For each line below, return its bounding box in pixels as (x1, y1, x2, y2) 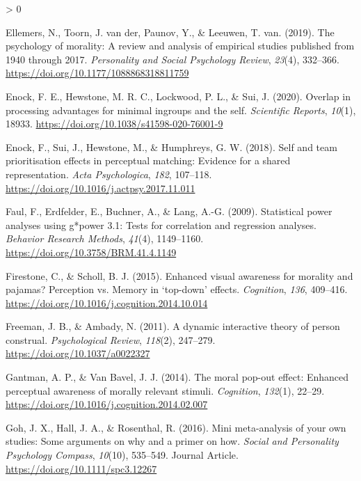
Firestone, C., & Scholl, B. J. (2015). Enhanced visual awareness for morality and (6, 268, 353, 283)
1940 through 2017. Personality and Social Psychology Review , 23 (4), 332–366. (6, 52, 339, 66)
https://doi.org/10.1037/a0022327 (6, 346, 150, 361)
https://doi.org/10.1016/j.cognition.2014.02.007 (6, 397, 208, 411)
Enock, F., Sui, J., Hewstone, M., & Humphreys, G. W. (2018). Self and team (6, 139, 337, 154)
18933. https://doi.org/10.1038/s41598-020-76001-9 (6, 116, 223, 131)
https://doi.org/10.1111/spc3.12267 (6, 461, 157, 475)
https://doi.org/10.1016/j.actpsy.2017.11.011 (6, 180, 195, 195)
